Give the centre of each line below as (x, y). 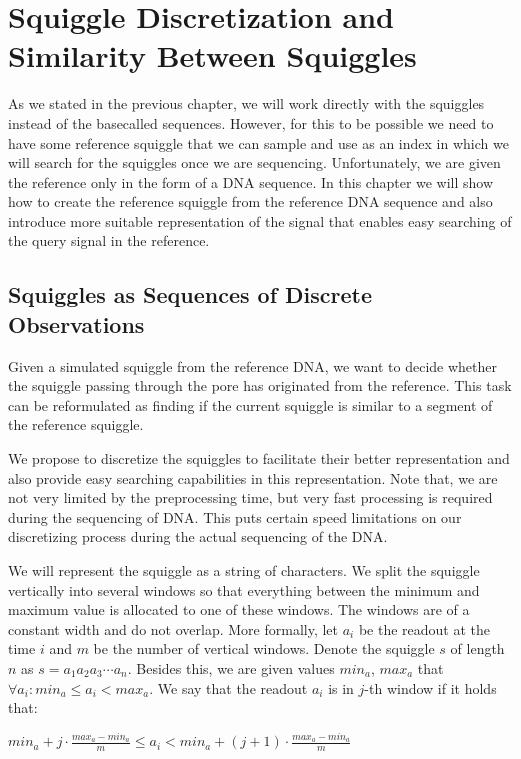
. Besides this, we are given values (231, 667)
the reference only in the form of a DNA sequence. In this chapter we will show (251, 181)
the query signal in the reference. (109, 240)
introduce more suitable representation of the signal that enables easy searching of (260, 220)
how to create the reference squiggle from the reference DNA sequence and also (250, 201)
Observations (76, 323)
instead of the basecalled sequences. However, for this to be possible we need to (251, 122)
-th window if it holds (430, 687)
